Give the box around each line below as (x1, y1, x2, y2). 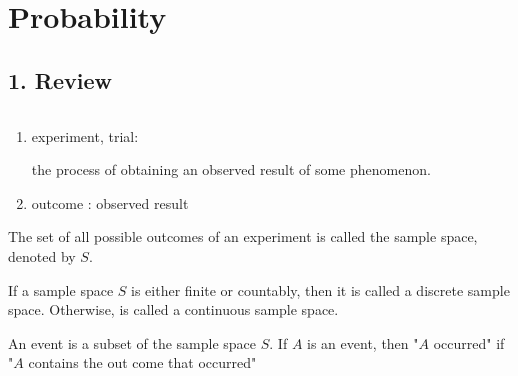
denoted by (8, 245, 76, 266)
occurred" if (433, 332, 505, 353)
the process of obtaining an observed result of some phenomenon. (31, 159, 431, 180)
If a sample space (8, 279, 114, 300)
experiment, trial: (31, 125, 139, 146)
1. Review (8, 64, 112, 95)
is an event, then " (307, 332, 419, 353)
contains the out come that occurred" (28, 352, 257, 373)
